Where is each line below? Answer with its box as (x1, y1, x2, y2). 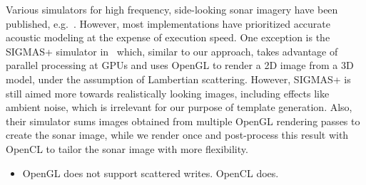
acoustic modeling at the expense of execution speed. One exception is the (6, 30, 330, 45)
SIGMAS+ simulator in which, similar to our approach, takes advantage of (6, 43, 338, 58)
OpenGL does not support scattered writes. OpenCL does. (22, 165, 279, 180)
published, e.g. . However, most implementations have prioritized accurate (6, 16, 330, 31)
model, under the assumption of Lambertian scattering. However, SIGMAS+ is (6, 71, 351, 86)
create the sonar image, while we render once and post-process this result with (6, 127, 349, 142)
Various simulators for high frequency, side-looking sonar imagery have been (6, 2, 338, 16)
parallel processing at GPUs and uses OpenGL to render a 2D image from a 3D (6, 58, 354, 73)
